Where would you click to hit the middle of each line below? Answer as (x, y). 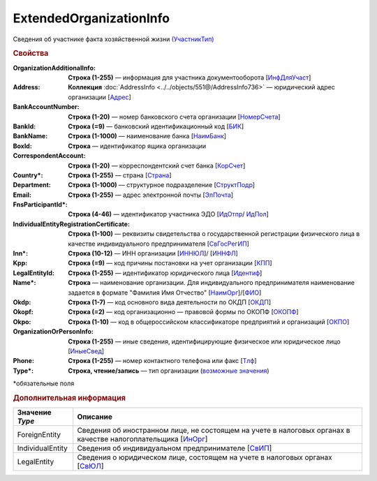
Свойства (31, 54)
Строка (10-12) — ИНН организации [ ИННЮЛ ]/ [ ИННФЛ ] (153, 253)
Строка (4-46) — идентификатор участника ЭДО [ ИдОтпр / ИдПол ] (168, 214)
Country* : (28, 175)
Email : (22, 195)
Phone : (24, 361)
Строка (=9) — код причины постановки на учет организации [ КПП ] (170, 263)
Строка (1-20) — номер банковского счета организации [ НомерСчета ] (174, 117)
